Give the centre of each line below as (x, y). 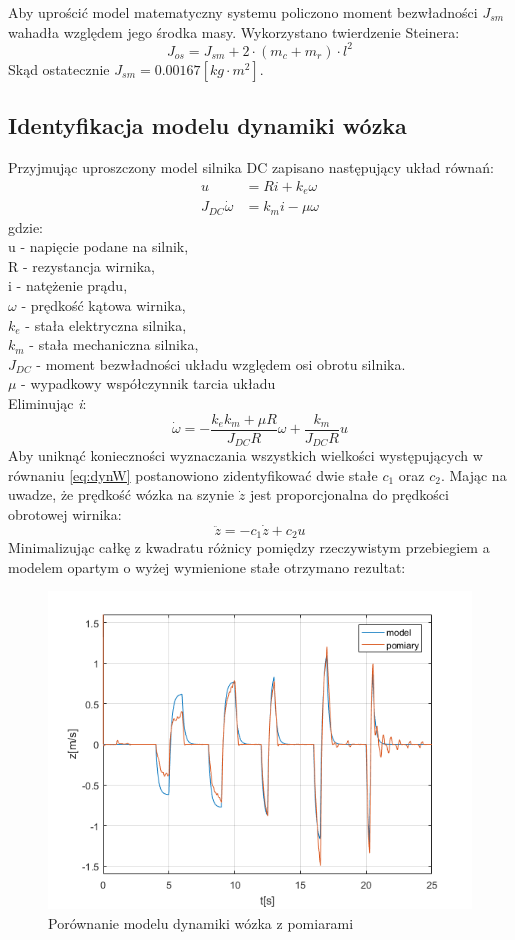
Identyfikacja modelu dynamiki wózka (207, 125)
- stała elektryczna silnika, (106, 324)
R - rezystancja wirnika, (81, 265)
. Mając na (473, 474)
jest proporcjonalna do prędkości (349, 494)
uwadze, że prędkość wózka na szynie (121, 494)
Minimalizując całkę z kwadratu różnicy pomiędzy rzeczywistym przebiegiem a (249, 547)
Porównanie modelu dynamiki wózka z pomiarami (201, 922)
